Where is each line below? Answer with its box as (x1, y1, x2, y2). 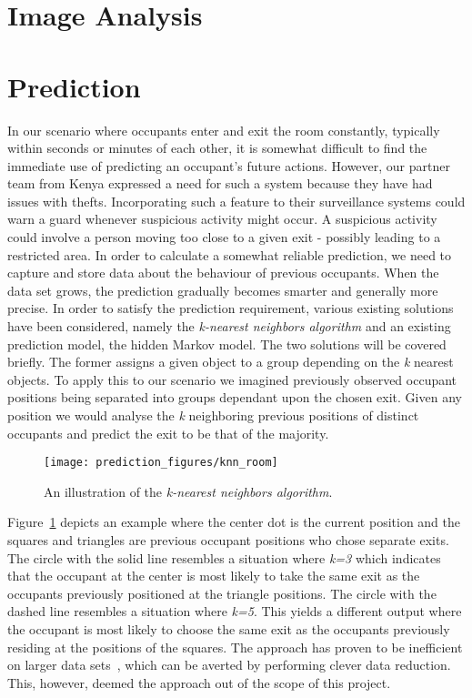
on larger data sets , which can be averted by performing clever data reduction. (7, 655, 451, 674)
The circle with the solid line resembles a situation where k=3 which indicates (7, 548, 441, 567)
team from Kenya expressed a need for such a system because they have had (7, 174, 433, 193)
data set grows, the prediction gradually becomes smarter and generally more (7, 280, 438, 299)
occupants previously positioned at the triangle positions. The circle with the (7, 583, 437, 602)
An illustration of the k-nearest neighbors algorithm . (44, 481, 333, 501)
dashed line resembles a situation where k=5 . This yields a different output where (7, 602, 462, 621)
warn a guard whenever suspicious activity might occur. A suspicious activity (7, 209, 437, 228)
